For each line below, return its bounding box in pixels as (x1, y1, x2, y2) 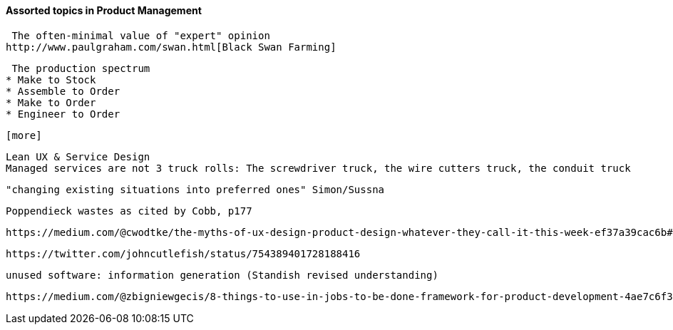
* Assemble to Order (6, 85, 120, 97)
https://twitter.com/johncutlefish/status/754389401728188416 (6, 247, 361, 259)
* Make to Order (6, 96, 96, 108)
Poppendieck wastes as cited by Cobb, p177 (6, 205, 252, 217)
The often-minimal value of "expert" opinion (11, 29, 270, 41)
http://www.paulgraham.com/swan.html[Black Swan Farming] (6, 41, 336, 53)
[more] (6, 129, 42, 141)
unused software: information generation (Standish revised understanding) (6, 269, 438, 281)
